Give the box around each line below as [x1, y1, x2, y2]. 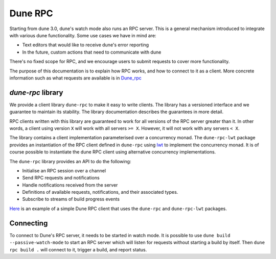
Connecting [9, 219, 48, 227]
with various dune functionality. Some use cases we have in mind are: [9, 32, 156, 38]
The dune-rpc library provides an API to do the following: [9, 158, 131, 164]
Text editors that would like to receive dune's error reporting [22, 42, 149, 48]
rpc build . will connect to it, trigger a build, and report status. [9, 246, 147, 252]
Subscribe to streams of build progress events [22, 196, 120, 202]
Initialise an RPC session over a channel [22, 167, 106, 173]
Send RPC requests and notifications [22, 175, 100, 181]
